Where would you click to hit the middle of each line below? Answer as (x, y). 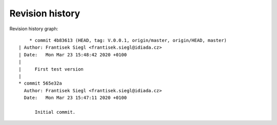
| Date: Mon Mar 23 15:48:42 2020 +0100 (73, 55)
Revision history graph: (34, 29)
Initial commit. (55, 112)
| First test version (51, 69)
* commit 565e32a (40, 84)
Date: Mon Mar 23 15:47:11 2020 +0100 (75, 98)
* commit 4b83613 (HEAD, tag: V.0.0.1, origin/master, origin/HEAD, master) (128, 40)
